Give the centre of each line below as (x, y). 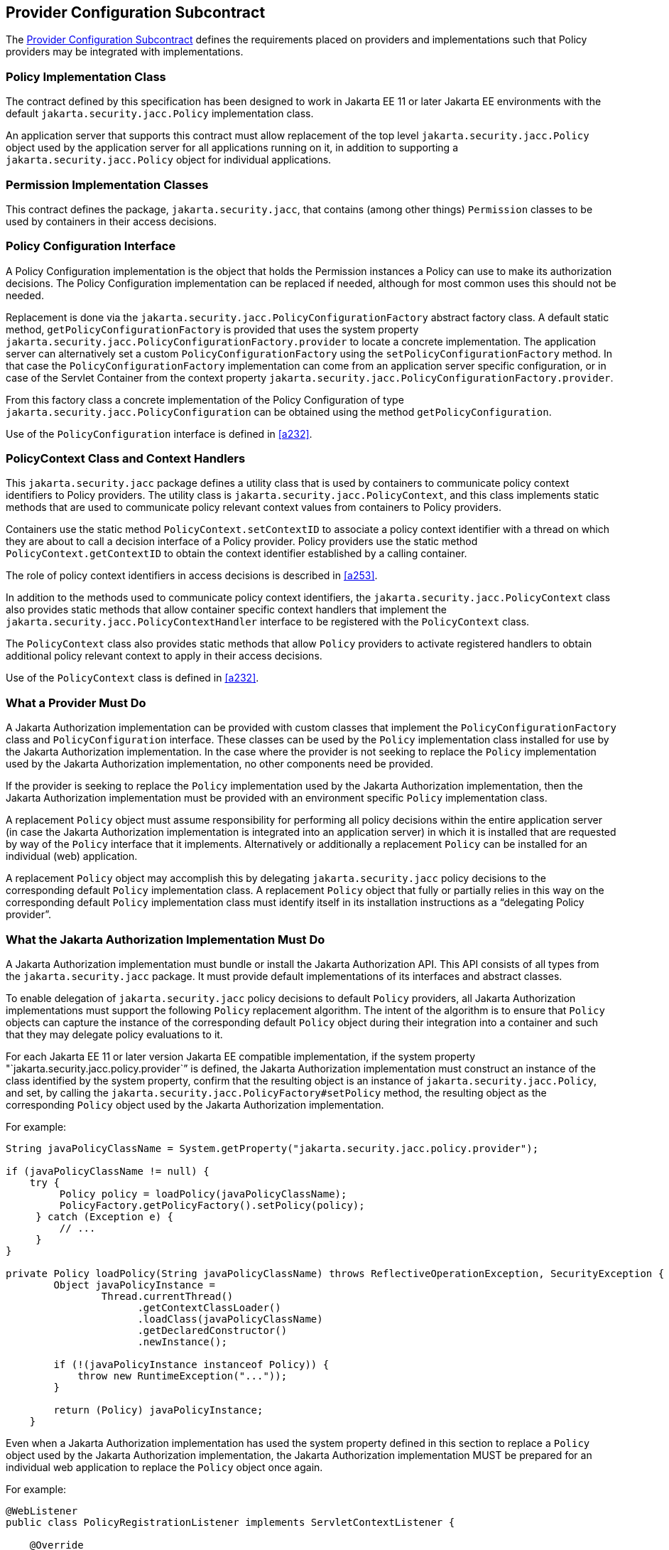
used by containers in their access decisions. (111, 221)
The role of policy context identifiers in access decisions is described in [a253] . (192, 576)
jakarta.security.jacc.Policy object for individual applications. (169, 160)
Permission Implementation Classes (107, 184)
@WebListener (42, 1511)
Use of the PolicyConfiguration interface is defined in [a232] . (159, 434)
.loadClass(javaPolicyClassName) (230, 1319)
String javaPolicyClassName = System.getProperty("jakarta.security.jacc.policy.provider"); (272, 1148)
